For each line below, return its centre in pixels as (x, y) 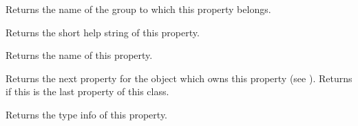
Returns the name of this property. (79, 55)
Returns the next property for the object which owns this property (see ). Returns (179, 78)
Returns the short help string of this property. (103, 32)
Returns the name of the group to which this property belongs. (138, 9)
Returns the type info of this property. (87, 114)
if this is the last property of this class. (87, 91)
